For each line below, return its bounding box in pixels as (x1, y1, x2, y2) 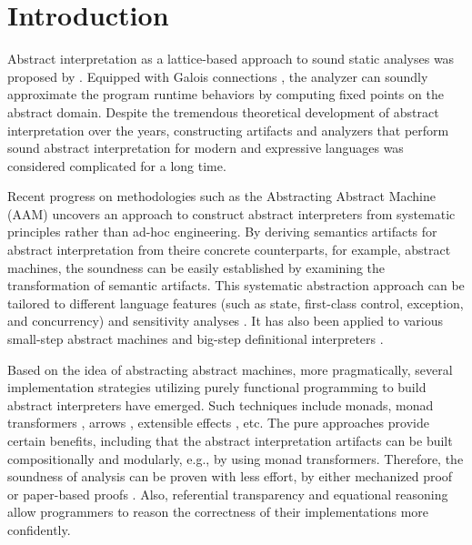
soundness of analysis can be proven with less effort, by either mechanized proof (7, 467, 453, 486)
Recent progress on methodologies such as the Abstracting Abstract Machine (7, 187, 437, 206)
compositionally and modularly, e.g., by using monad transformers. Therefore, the (7, 449, 464, 468)
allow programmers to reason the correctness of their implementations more (7, 502, 429, 521)
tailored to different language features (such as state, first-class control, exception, (7, 293, 464, 312)
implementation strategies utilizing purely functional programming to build (7, 378, 427, 397)
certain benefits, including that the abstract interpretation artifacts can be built (7, 431, 453, 449)
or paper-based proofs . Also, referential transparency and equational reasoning (7, 484, 448, 503)
